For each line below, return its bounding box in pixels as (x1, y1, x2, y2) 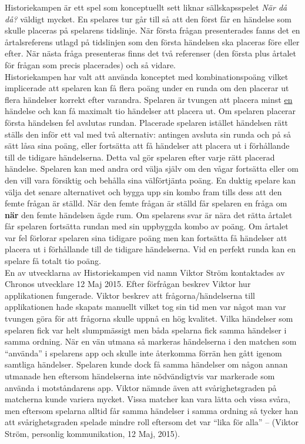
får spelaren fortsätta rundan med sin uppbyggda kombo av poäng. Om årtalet (5, 220, 289, 232)
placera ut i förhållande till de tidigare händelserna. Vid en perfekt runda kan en (5, 243, 296, 255)
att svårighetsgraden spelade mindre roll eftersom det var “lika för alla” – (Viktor (5, 416, 299, 428)
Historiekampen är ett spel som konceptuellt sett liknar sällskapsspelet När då (5, 1, 287, 13)
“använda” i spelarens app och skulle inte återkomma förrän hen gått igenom (5, 346, 282, 359)
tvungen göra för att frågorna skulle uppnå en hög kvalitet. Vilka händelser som (5, 312, 293, 325)
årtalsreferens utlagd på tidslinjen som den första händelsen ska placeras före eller (5, 35, 300, 48)
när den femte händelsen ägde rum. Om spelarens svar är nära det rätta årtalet (5, 208, 293, 221)
